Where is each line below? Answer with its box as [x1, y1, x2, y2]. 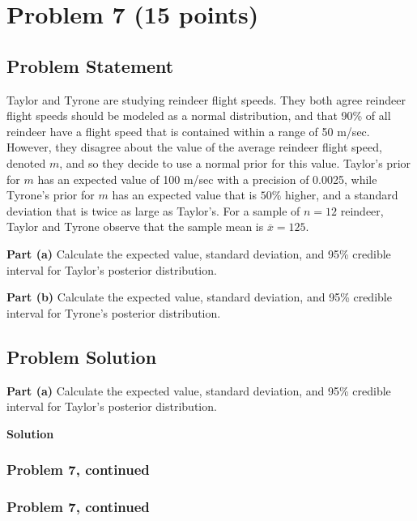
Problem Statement [6, 53, 174, 78]
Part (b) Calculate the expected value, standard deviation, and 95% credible [6, 288, 392, 305]
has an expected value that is [112, 186, 257, 203]
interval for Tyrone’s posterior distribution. [6, 304, 221, 321]
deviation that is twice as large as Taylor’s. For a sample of [6, 202, 300, 219]
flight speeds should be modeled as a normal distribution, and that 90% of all [6, 107, 391, 124]
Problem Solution [6, 344, 157, 369]
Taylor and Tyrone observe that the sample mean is [6, 218, 264, 235]
